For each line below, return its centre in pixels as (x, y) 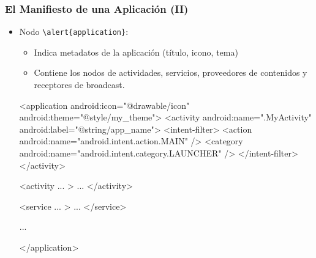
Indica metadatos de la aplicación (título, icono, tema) (136, 52)
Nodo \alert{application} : (74, 31)
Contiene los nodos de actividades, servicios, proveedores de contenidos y (171, 72)
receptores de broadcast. (79, 85)
